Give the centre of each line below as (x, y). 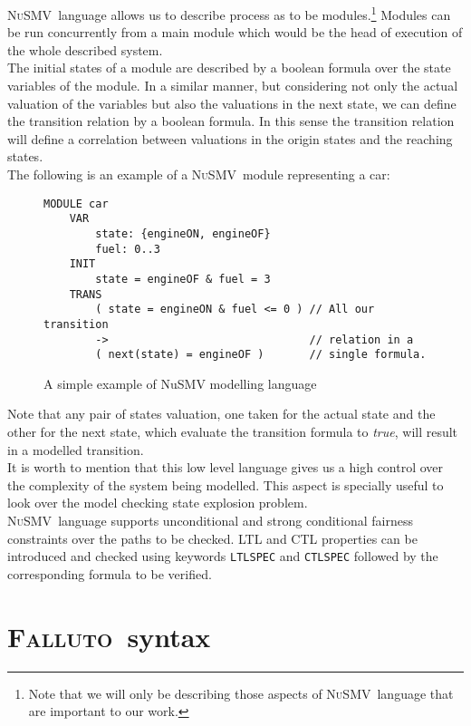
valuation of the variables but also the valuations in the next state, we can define (232, 103)
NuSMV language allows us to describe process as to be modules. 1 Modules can (229, 13)
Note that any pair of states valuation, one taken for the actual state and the (221, 414)
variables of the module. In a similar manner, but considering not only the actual (233, 86)
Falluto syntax (109, 636)
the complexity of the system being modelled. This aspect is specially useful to (226, 484)
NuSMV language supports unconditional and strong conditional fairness (210, 520)
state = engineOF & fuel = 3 (183, 279)
